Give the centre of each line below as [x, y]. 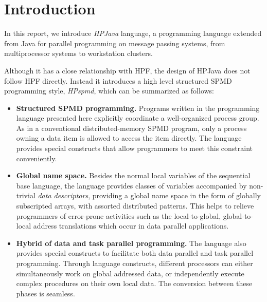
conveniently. [37, 158]
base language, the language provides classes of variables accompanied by [131, 185]
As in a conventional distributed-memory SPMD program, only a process [131, 128]
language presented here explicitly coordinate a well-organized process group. [138, 118]
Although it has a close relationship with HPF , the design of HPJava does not [127, 70]
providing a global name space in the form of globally [176, 195]
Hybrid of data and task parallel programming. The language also [131, 243]
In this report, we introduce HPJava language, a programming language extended [133, 33]
